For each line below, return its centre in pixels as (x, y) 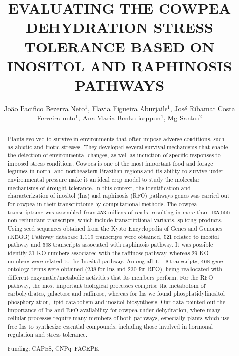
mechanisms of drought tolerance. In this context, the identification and (99, 187)
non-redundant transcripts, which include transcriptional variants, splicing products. (115, 220)
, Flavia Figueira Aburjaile (128, 108)
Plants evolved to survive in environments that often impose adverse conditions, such (116, 138)
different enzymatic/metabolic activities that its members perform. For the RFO (110, 277)
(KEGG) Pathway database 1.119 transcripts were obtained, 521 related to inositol (113, 236)
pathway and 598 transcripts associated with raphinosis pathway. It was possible (110, 245)
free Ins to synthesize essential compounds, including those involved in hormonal (110, 326)
